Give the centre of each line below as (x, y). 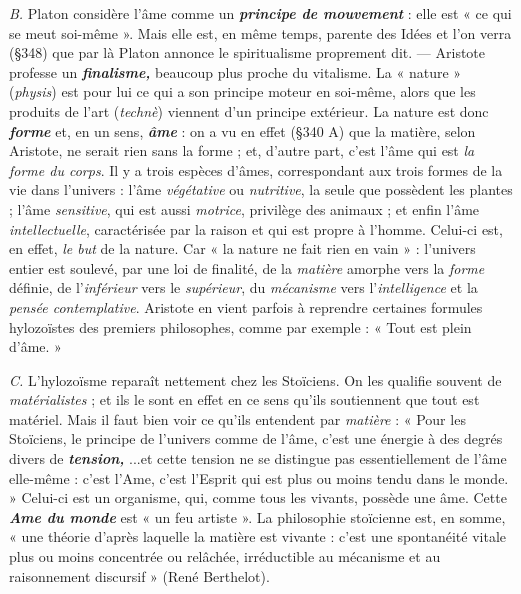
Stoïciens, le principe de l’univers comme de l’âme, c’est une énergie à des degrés (256, 438)
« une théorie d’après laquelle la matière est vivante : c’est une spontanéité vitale (257, 536)
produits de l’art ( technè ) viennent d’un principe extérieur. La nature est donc (249, 110)
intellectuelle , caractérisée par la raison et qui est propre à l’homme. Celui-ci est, (256, 228)
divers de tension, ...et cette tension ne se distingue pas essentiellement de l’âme (258, 458)
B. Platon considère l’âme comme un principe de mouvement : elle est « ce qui (260, 13)
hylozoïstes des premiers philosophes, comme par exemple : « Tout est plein (240, 326)
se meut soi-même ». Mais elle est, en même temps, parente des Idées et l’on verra (260, 32)
